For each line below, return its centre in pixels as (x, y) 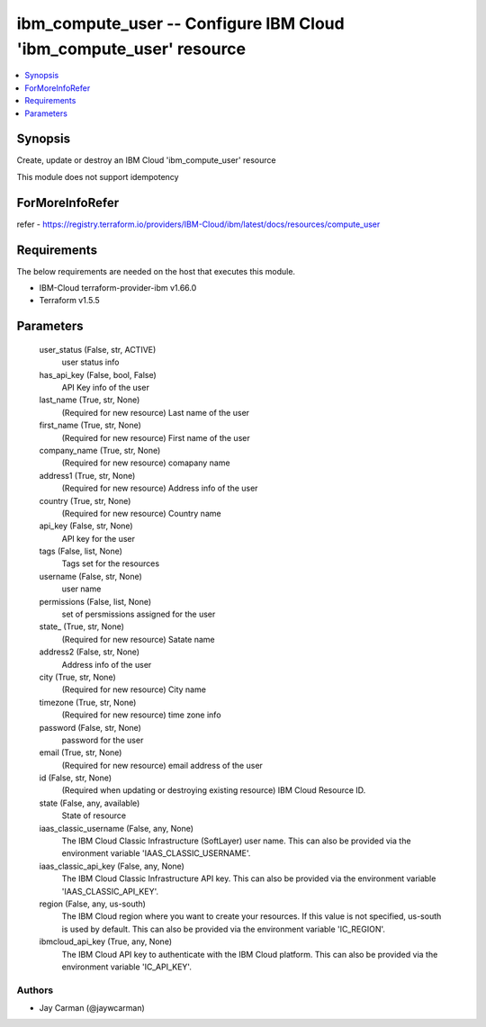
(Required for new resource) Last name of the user (156, 412)
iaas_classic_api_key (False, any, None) (112, 866)
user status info (90, 362)
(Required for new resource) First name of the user (156, 437)
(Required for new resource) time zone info (141, 715)
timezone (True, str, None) (88, 702)
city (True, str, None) (77, 677)
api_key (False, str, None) (86, 526)
